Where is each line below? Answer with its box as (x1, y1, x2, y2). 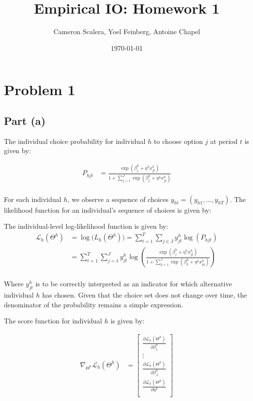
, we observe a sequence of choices (67, 194, 169, 204)
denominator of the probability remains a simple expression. (4, 299, 183, 309)
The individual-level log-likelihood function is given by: (4, 221, 168, 231)
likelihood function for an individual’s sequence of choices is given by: (4, 204, 212, 215)
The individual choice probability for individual (4, 136, 146, 146)
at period (210, 136, 238, 146)
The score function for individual (4, 316, 102, 326)
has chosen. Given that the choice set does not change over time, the (42, 289, 247, 300)
